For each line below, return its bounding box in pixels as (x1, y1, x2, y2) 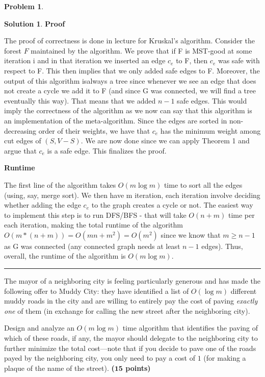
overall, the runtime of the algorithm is (4, 250, 126, 261)
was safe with (218, 55, 260, 66)
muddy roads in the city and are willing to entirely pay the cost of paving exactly (4, 295, 258, 306)
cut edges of (4, 135, 41, 146)
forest (4, 45, 21, 56)
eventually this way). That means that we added (4, 95, 156, 106)
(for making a (203, 353, 246, 363)
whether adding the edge (4, 199, 81, 210)
